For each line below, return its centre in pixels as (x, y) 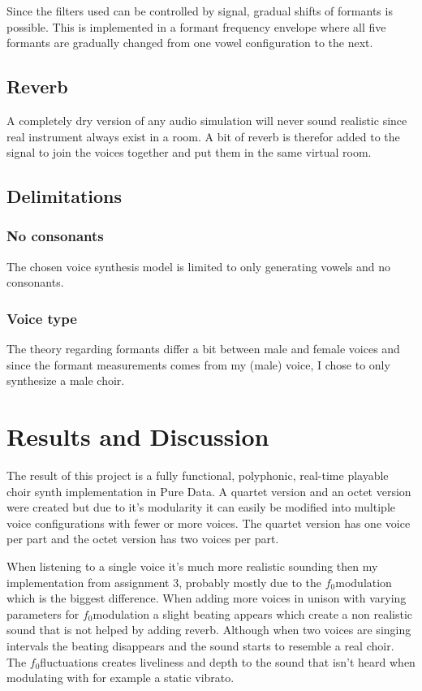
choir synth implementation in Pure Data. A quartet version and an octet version (209, 491)
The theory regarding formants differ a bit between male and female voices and (203, 349)
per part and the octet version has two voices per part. (143, 539)
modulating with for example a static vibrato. (121, 678)
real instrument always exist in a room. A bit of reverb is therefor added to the (203, 136)
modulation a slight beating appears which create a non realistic (253, 613)
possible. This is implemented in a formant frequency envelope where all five (196, 26)
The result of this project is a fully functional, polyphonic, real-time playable (198, 475)
